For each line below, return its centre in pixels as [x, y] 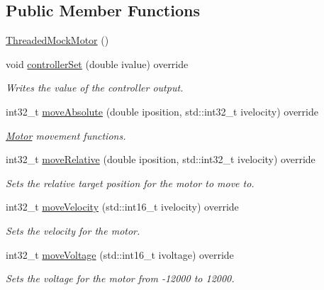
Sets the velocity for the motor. [73, 230]
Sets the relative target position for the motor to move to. [130, 183]
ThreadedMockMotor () [57, 40]
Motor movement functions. [66, 135]
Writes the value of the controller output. [95, 88]
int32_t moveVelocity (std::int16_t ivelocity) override [122, 207]
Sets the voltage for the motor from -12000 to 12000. [120, 278]
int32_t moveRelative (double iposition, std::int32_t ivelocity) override [161, 159]
